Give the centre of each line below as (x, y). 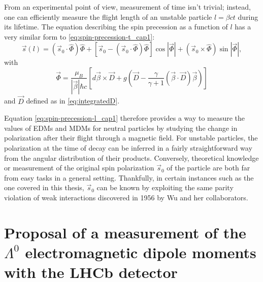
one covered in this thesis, (44, 187)
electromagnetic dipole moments (141, 252)
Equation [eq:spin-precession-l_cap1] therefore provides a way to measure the (125, 118)
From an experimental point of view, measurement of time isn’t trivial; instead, (127, 7)
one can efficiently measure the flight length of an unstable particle (108, 16)
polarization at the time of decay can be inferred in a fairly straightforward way (128, 148)
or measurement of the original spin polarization (79, 168)
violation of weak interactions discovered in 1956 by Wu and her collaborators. (126, 197)
